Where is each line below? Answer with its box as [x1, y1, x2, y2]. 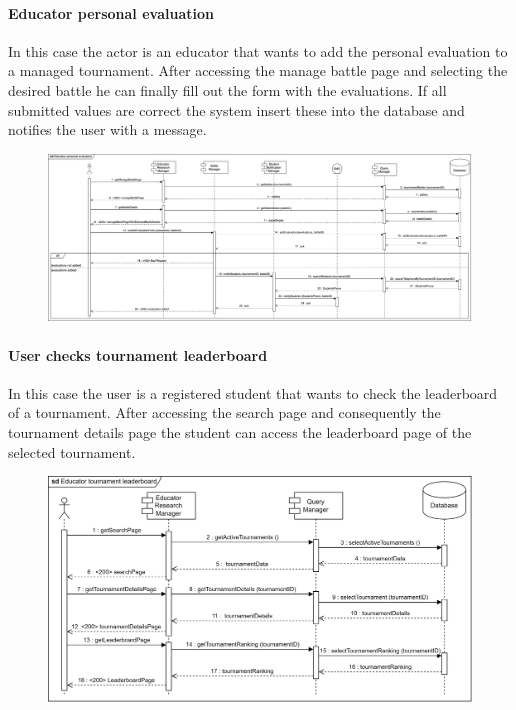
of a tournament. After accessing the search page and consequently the [8, 402, 441, 423]
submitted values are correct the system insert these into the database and [8, 99, 465, 120]
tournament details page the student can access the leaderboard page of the [8, 422, 472, 443]
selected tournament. [8, 441, 136, 462]
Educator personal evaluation [8, 2, 214, 23]
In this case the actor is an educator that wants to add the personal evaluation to [8, 40, 508, 61]
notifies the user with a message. [8, 119, 207, 140]
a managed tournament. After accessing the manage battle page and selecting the [8, 60, 508, 81]
